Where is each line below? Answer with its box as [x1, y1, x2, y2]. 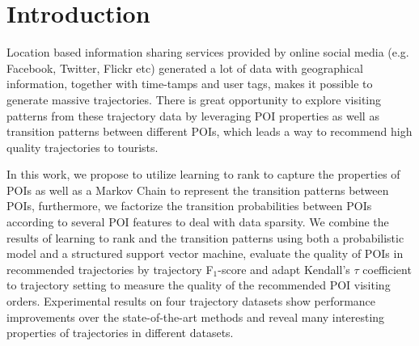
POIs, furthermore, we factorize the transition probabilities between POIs [6, 197, 372, 214]
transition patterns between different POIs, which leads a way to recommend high [6, 123, 413, 140]
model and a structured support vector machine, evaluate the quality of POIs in [6, 245, 404, 262]
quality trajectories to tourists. [6, 138, 159, 155]
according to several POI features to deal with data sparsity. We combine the [6, 213, 389, 230]
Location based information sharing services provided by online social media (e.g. [6, 44, 409, 61]
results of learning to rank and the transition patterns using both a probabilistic [6, 229, 404, 246]
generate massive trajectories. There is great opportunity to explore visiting [6, 91, 382, 108]
